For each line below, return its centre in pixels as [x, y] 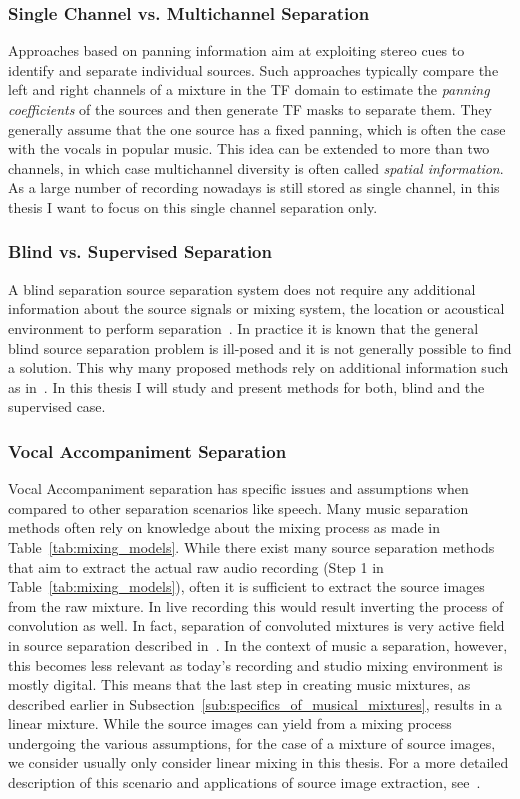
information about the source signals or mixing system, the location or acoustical [256, 308]
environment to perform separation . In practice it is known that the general [243, 327]
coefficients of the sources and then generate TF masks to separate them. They [250, 109]
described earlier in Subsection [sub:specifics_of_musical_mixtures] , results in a [255, 703]
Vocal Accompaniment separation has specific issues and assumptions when [238, 488]
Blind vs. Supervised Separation [140, 251]
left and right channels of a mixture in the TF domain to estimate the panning [249, 89]
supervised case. [57, 406]
